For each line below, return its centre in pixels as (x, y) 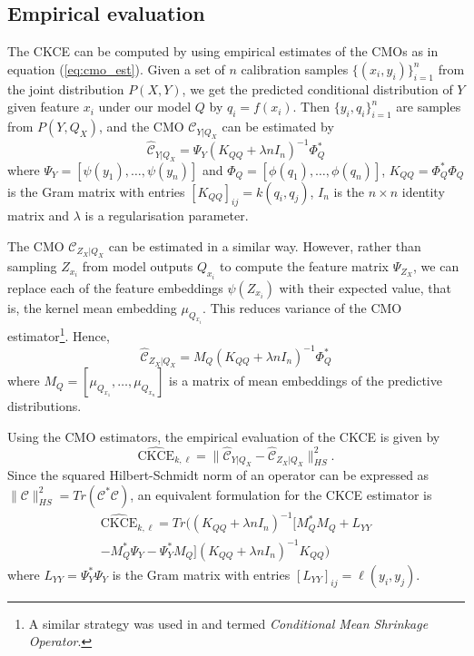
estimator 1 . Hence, (59, 334)
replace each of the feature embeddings (115, 287)
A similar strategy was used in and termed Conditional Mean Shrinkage (228, 623)
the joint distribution (66, 88)
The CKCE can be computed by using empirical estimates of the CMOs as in (223, 51)
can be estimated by (278, 127)
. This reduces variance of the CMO (302, 307)
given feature (43, 107)
